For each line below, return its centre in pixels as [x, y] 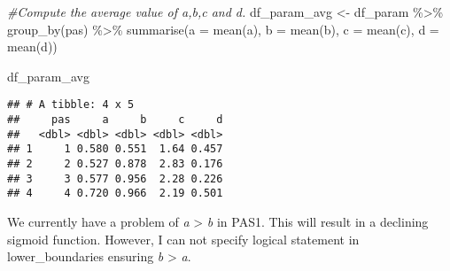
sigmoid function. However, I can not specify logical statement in [183, 239]
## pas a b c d [115, 120]
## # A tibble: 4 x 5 [71, 105]
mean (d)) [32, 46]
